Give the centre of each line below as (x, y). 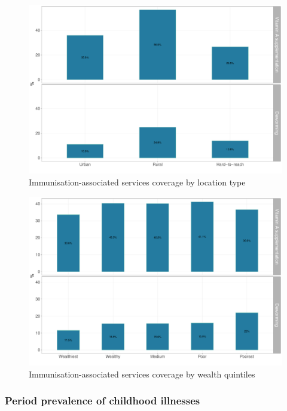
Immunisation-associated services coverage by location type (137, 182)
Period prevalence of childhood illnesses (103, 401)
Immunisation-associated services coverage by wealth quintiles (142, 374)
